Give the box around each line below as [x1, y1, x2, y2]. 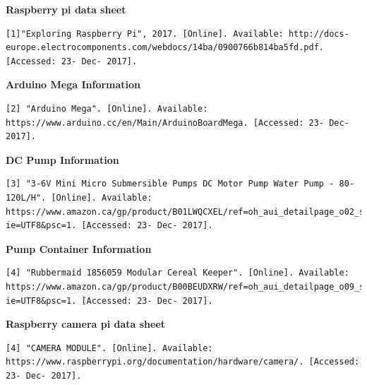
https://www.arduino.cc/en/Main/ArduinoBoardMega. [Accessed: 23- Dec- [6, 117, 349, 128]
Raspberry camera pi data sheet [6, 316, 166, 331]
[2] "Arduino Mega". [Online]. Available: [6, 103, 208, 114]
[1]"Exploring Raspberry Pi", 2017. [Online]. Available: [6, 28, 284, 39]
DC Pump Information [6, 152, 119, 167]
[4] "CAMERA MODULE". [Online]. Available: [6, 343, 213, 353]
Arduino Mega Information [6, 77, 141, 92]
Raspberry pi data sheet [6, 2, 126, 16]
